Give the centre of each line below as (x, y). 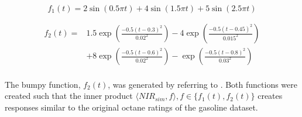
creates (270, 96)
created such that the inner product (69, 96)
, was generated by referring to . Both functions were (203, 84)
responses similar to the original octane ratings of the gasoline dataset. (131, 107)
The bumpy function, (43, 84)
